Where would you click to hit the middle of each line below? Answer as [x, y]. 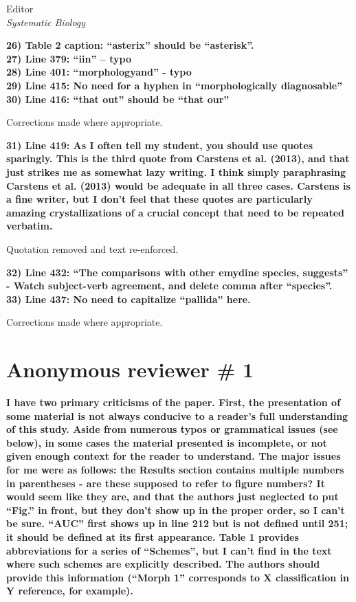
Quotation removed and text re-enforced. [92, 248]
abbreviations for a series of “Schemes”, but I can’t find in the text [169, 550]
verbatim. [30, 226]
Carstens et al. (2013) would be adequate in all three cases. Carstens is [178, 185]
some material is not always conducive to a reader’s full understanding [177, 415]
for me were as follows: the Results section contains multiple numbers [175, 469]
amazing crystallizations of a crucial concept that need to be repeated [176, 212]
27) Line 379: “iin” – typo [69, 58]
